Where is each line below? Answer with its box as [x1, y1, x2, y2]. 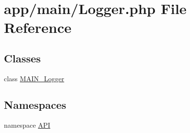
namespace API [4, 119, 51, 130]
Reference [4, 17, 72, 37]
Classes [4, 50, 41, 65]
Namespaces [4, 97, 66, 112]
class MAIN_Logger [4, 73, 64, 83]
